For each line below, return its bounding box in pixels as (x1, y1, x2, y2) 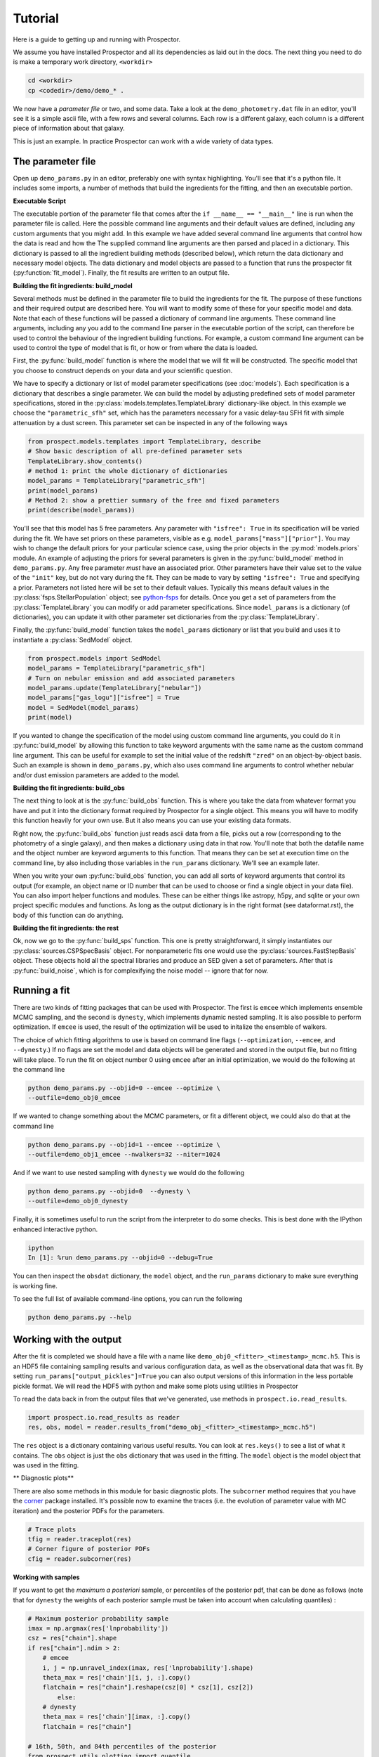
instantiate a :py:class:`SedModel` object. (13, 635, 133, 644)
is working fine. (13, 1281, 58, 1290)
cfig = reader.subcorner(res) (27, 1555, 132, 1563)
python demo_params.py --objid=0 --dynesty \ (27, 1188, 191, 1195)
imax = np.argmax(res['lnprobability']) (27, 1624, 168, 1632)
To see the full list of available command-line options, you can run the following (13, 1294, 243, 1303)
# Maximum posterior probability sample (27, 1614, 168, 1623)
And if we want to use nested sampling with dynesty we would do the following (13, 1169, 245, 1177)
